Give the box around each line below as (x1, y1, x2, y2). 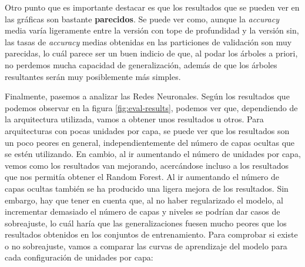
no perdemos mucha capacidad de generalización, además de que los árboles (5, 58, 277, 71)
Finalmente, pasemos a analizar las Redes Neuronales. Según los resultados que (5, 90, 290, 102)
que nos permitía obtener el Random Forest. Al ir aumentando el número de (5, 171, 280, 183)
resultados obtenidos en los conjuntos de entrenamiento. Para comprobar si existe (5, 228, 298, 241)
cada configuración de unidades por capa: (5, 251, 153, 263)
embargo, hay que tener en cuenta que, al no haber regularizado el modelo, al (5, 193, 283, 206)
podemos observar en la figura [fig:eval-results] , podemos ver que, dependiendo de (5, 101, 298, 114)
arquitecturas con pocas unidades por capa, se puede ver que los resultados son (5, 124, 290, 136)
